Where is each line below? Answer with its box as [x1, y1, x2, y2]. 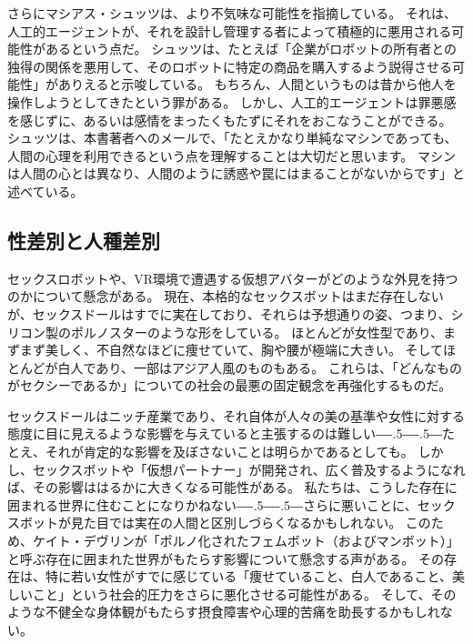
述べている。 [7, 181, 84, 200]
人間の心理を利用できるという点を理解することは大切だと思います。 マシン [7, 146, 456, 165]
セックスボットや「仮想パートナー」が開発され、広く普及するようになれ [32, 459, 466, 478]
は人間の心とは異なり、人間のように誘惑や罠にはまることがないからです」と [7, 164, 466, 183]
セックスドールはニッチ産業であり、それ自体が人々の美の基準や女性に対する [7, 406, 465, 425]
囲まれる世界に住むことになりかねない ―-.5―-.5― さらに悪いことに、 [7, 495, 418, 514]
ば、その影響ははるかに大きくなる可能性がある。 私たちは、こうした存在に [7, 478, 458, 497]
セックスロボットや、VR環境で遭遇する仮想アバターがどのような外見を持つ [7, 268, 458, 287]
